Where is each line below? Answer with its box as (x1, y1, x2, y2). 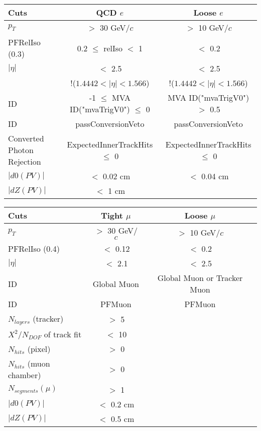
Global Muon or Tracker (157, 272, 243, 283)
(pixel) (27, 342, 51, 354)
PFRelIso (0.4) (8, 243, 60, 254)
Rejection (8, 156, 41, 167)
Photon (8, 144, 34, 156)
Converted (8, 132, 44, 144)
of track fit (44, 328, 82, 340)
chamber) (8, 369, 41, 381)
